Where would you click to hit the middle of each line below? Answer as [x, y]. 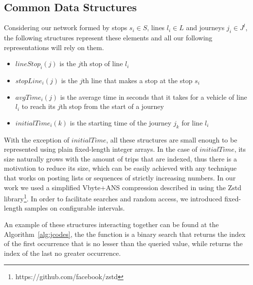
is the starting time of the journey [121, 122]
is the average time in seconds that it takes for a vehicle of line [154, 97]
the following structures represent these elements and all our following [108, 37]
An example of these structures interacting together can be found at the [111, 224]
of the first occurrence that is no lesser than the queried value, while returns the [123, 243]
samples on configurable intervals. [75, 208]
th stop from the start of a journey [112, 106]
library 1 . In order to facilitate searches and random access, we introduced [113, 198]
